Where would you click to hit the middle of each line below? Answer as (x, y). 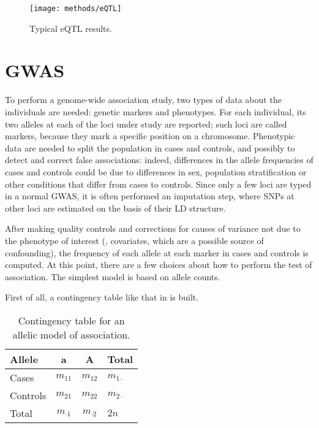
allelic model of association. (71, 334)
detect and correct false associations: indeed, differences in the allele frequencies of (159, 160)
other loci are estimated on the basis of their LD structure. (115, 208)
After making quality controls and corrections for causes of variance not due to (153, 228)
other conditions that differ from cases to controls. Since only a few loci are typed (158, 184)
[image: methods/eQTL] (76, 9)
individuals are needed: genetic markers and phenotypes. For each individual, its (156, 111)
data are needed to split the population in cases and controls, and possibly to (150, 147)
